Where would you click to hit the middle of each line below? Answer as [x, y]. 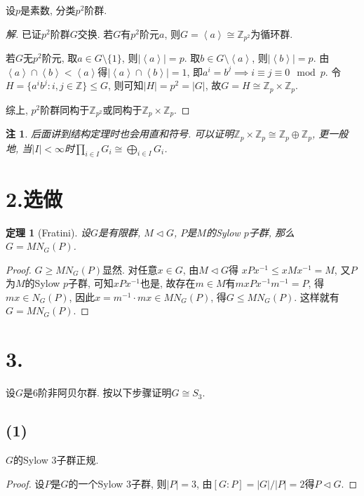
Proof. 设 [25, 483]
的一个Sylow [96, 483]
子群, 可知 [91, 283]
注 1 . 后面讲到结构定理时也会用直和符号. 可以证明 [120, 134]
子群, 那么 [272, 232]
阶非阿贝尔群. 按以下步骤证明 [105, 393]
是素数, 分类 [48, 10]
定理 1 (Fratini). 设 [48, 232]
